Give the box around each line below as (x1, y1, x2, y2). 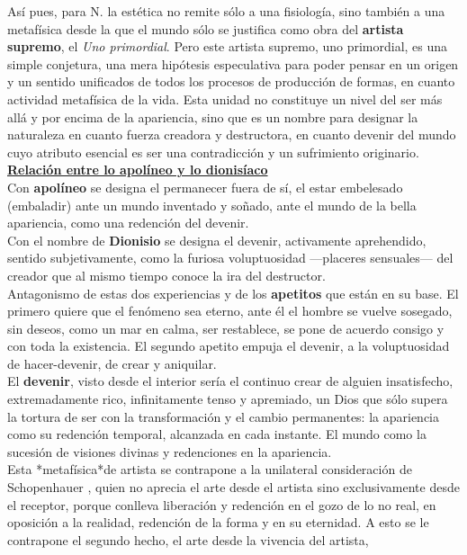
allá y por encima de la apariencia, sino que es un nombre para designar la (7, 107, 418, 126)
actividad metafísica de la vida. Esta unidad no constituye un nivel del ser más (7, 89, 443, 108)
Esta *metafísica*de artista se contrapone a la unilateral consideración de (7, 460, 412, 479)
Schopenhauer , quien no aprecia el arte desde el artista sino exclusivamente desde (7, 478, 460, 497)
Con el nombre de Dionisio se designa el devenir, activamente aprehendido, (7, 230, 427, 249)
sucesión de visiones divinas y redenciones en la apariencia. (7, 442, 332, 461)
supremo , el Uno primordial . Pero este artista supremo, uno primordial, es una (7, 37, 448, 56)
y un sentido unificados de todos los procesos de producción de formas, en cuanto (7, 72, 455, 91)
